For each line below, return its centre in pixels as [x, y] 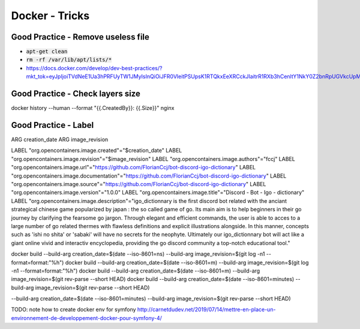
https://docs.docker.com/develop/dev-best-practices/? [94, 68]
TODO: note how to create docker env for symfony [73, 310]
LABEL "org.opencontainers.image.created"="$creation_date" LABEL [97, 151]
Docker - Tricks [50, 16]
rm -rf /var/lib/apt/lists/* [69, 60]
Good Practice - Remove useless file [80, 37]
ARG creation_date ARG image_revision [60, 140]
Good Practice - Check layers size [76, 94]
